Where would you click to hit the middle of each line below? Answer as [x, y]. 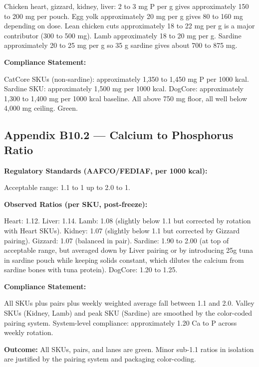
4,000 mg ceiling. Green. [41, 108]
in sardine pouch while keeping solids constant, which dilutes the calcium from [124, 260]
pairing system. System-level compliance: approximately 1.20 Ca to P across [121, 322]
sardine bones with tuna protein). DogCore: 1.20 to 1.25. [91, 270]
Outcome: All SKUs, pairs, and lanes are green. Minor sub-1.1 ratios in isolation [129, 349]
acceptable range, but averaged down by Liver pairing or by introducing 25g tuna [129, 250]
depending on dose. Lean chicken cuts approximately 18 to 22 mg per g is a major [129, 26]
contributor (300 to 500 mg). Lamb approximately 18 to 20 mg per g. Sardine [123, 35]
